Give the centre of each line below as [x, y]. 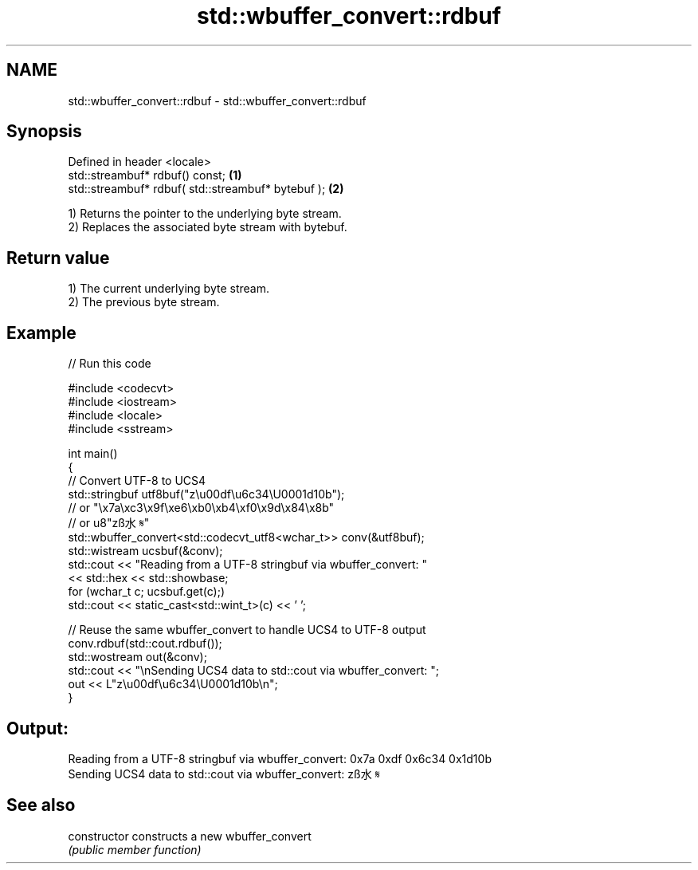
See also [41, 805]
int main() [93, 454]
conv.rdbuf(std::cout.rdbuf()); [145, 644]
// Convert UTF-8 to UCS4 [137, 481]
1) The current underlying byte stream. [169, 289]
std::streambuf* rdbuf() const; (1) [155, 175]
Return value [58, 258]
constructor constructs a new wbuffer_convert [190, 836]
